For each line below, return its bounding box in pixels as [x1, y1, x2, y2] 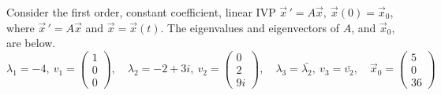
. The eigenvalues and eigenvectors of [160, 19, 340, 35]
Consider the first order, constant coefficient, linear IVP [6, 4, 276, 20]
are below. [6, 35, 56, 51]
